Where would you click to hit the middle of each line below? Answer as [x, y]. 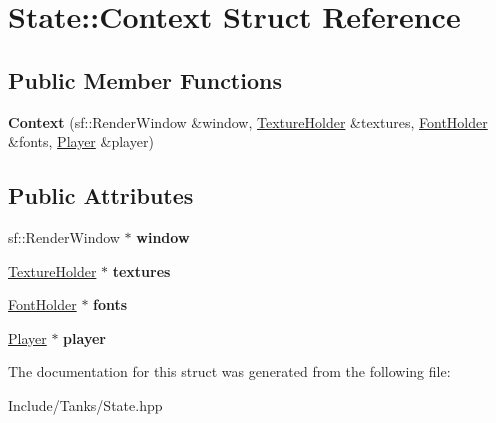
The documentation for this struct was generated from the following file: [229, 371]
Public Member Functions [145, 79]
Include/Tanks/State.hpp [85, 404]
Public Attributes [101, 195]
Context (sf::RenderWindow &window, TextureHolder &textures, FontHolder [248, 121]
